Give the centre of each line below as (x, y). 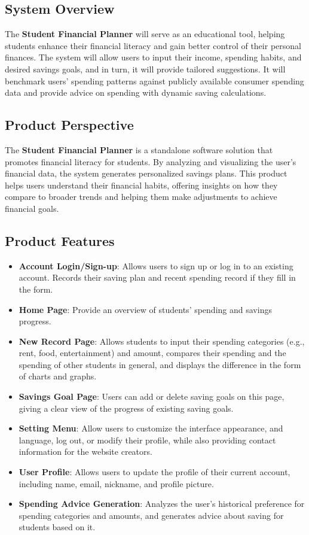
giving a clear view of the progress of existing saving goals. (126, 408)
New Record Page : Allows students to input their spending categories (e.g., (162, 341)
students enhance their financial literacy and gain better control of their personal (153, 45)
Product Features (60, 240)
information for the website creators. (85, 452)
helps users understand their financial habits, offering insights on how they (141, 185)
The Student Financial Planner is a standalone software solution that (139, 149)
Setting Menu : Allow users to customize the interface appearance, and (151, 428)
